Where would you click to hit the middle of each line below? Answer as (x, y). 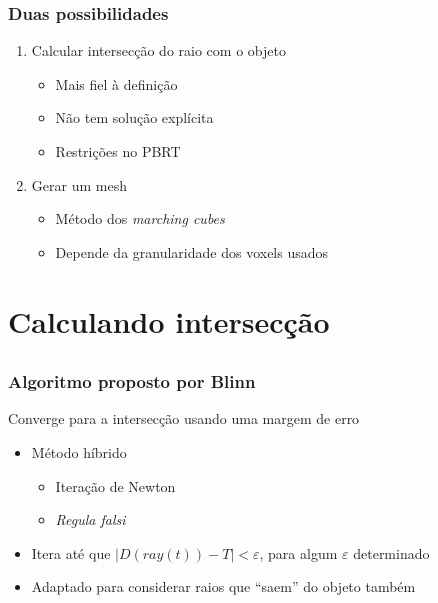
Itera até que (71, 552)
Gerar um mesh (79, 184)
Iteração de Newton (115, 485)
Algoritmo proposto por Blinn (132, 381)
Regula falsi (90, 519)
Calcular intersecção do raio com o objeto (158, 50)
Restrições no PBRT (118, 151)
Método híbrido (79, 452)
